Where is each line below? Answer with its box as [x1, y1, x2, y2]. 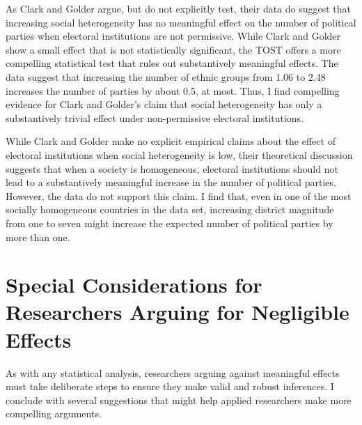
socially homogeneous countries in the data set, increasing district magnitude [6, 202, 334, 217]
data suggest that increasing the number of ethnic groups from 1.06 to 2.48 [6, 69, 326, 84]
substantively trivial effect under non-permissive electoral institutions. [6, 110, 304, 125]
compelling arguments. [6, 406, 102, 421]
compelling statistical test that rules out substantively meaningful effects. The [6, 56, 338, 70]
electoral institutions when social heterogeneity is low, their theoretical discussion [6, 147, 353, 162]
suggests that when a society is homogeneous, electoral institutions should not [6, 161, 338, 176]
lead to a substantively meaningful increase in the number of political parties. [6, 175, 336, 190]
